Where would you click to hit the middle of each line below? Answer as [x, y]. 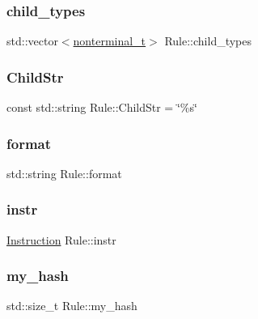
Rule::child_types [208, 41]
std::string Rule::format [64, 173]
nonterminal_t [110, 41]
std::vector [32, 41]
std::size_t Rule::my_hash [72, 306]
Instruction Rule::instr [61, 239]
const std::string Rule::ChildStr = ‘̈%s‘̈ [102, 107]
